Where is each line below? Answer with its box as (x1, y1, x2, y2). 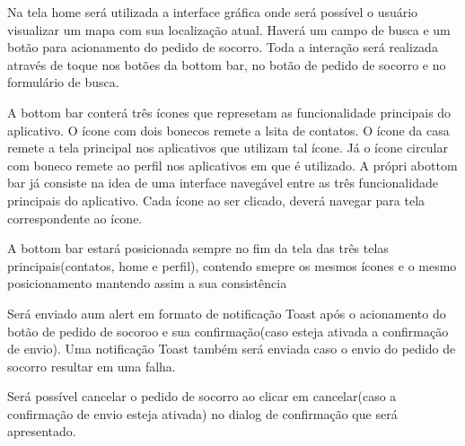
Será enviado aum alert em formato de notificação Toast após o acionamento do (7, 303, 446, 322)
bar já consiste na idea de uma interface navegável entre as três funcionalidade (7, 173, 438, 192)
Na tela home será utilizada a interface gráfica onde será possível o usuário (7, 3, 418, 21)
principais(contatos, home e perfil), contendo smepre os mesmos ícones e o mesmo (7, 256, 457, 275)
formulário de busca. (7, 73, 119, 92)
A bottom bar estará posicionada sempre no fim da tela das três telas (7, 239, 389, 258)
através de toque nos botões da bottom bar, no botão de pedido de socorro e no (7, 55, 446, 74)
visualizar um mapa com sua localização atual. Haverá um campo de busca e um (7, 20, 451, 39)
